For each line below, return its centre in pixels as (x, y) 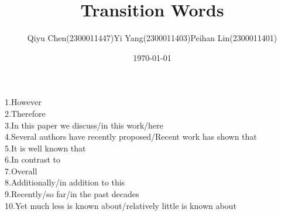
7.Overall (21, 171)
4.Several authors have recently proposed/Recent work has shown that (131, 136)
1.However (23, 102)
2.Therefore (25, 113)
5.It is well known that (45, 148)
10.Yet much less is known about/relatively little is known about (121, 205)
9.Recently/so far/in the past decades (72, 194)
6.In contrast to (33, 159)
